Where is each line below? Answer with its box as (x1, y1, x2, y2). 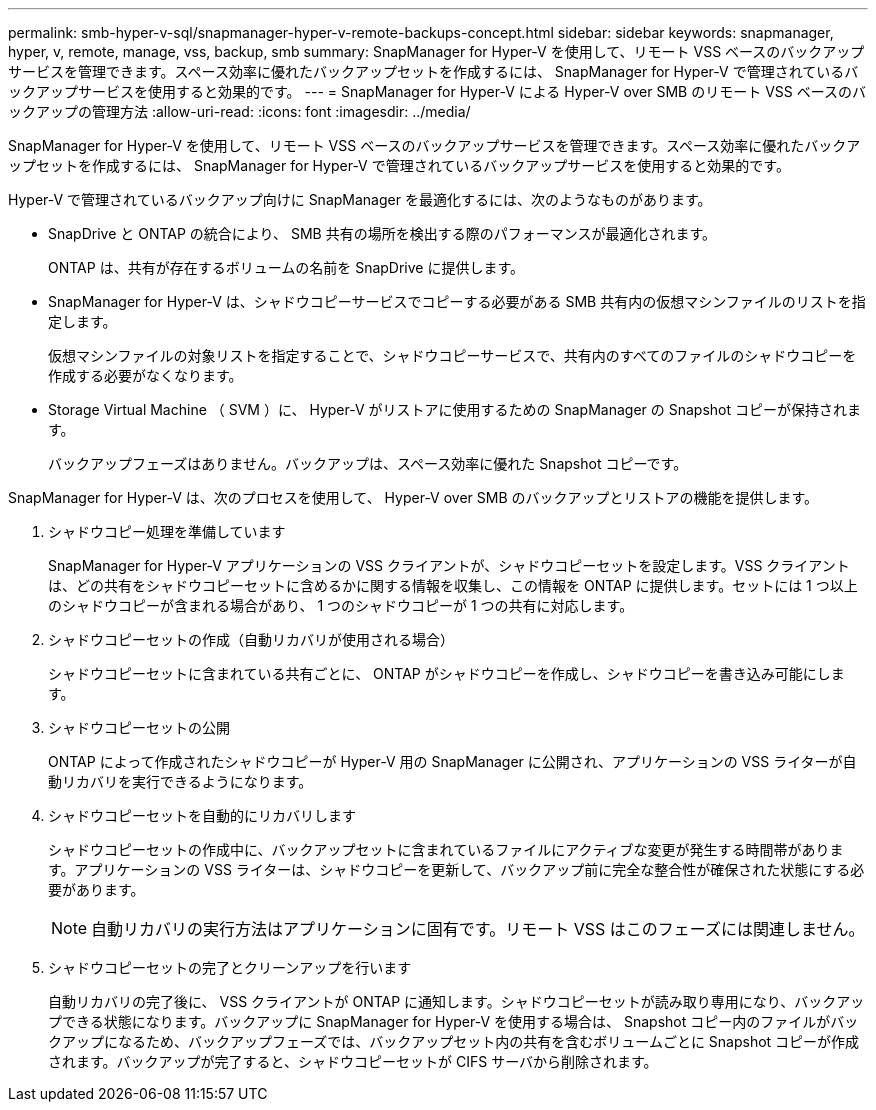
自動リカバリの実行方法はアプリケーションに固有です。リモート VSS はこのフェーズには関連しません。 (91, 919, 865, 939)
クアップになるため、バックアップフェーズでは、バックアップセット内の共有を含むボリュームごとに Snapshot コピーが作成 (48, 1033, 860, 1050)
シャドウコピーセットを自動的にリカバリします (48, 807, 356, 824)
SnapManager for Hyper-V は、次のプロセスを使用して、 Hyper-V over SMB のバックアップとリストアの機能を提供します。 (8, 489, 819, 506)
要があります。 (48, 881, 145, 898)
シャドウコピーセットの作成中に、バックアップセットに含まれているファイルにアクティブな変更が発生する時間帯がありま (48, 841, 844, 858)
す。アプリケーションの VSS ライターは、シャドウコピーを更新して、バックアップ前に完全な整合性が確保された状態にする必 (48, 861, 865, 878)
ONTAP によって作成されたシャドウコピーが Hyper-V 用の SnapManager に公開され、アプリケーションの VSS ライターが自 (48, 753, 857, 770)
